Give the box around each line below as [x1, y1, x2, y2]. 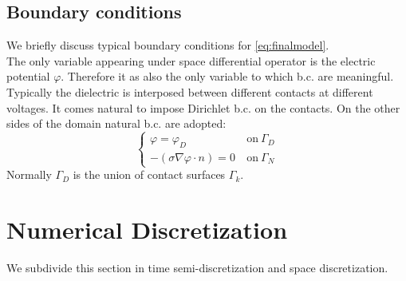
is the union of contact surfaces [73, 166, 226, 183]
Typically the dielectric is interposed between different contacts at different [6, 83, 373, 100]
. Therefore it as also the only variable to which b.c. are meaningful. [61, 68, 394, 85]
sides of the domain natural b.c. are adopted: [6, 115, 227, 132]
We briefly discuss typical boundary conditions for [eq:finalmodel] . [6, 37, 329, 53]
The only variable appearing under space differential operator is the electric [6, 52, 376, 69]
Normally [6, 166, 52, 183]
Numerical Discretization [6, 212, 288, 245]
